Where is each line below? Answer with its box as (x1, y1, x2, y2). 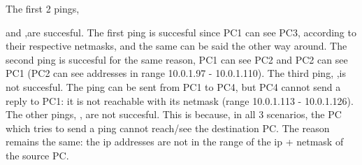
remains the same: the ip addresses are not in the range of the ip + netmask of (6, 134, 344, 149)
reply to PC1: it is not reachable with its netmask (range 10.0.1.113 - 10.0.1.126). (6, 93, 354, 108)
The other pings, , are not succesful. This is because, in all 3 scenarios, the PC (6, 107, 342, 122)
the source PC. (6, 148, 69, 162)
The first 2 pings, (6, 1, 80, 15)
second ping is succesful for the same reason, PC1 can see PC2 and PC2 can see (6, 52, 348, 66)
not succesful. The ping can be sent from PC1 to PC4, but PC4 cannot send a (6, 79, 341, 94)
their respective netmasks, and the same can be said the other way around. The (6, 38, 347, 53)
